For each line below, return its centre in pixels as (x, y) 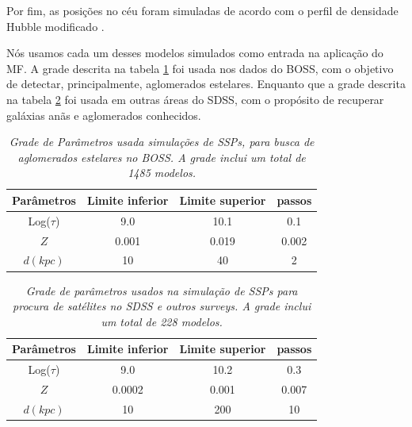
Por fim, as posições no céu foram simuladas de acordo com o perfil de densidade (202, 10)
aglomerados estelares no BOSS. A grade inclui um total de (162, 157)
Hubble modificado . (55, 26)
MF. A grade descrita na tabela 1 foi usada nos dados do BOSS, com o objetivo (200, 68)
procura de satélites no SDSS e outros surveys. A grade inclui (162, 306)
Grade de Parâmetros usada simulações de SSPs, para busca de (162, 142)
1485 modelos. (162, 173)
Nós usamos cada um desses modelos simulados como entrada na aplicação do (195, 53)
